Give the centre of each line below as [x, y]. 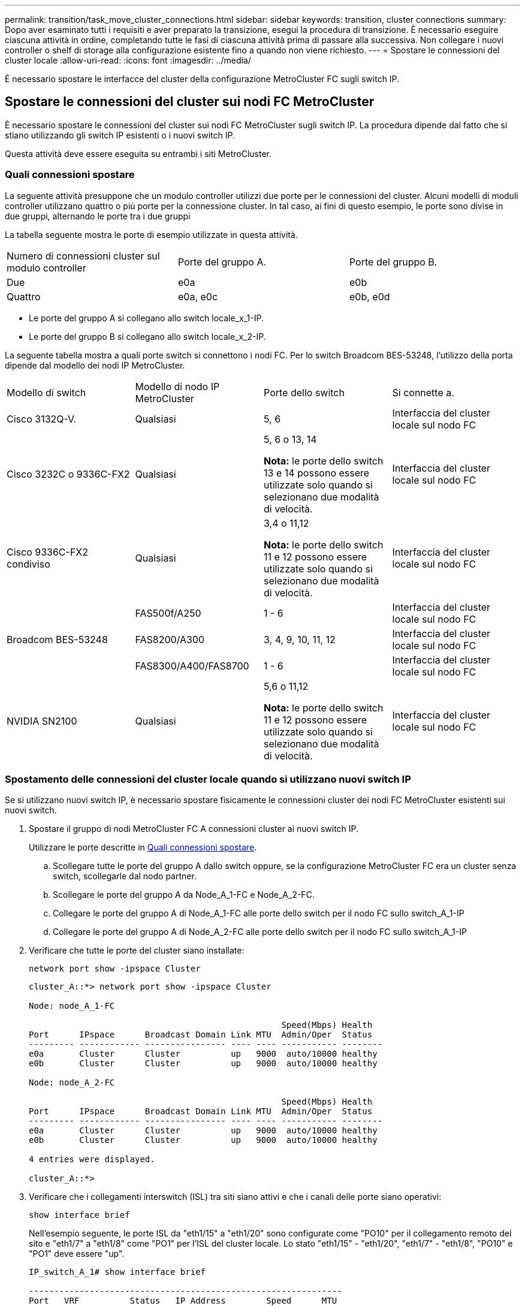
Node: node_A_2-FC [72, 1083]
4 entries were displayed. [92, 1159]
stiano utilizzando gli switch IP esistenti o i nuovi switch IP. [120, 135]
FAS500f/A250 [168, 613]
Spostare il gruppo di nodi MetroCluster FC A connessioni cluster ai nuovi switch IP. [194, 829]
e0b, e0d [369, 296]
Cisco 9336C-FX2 [48, 552]
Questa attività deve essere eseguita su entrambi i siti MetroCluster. [138, 153]
